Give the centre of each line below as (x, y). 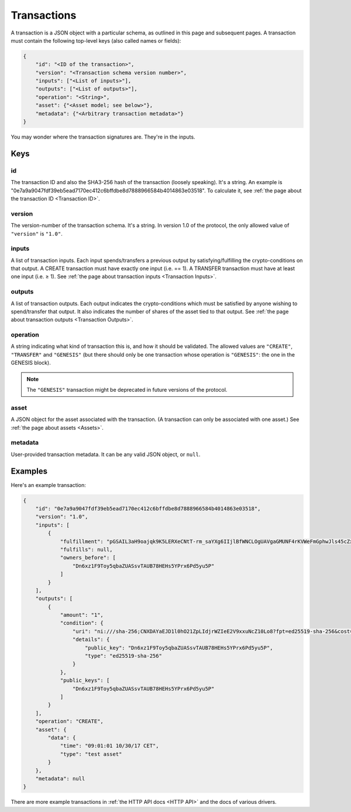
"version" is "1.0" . (37, 233)
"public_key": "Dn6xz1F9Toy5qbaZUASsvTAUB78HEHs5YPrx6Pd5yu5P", (179, 648)
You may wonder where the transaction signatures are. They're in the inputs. (103, 137)
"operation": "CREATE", (69, 721)
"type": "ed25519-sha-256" (123, 656)
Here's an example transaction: (48, 485)
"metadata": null (60, 778)
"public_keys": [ (85, 680)
